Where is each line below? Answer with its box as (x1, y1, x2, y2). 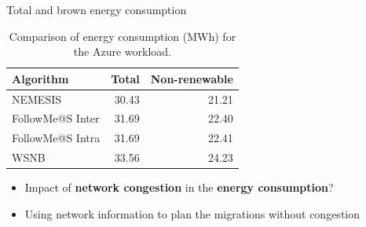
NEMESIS (12, 90, 62, 107)
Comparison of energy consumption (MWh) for (9, 27, 236, 44)
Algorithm (12, 70, 69, 86)
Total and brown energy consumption (6, 2, 187, 17)
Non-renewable (150, 70, 233, 86)
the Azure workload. (73, 43, 171, 60)
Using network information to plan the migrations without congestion (24, 205, 361, 222)
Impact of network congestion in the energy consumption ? (24, 179, 334, 196)
